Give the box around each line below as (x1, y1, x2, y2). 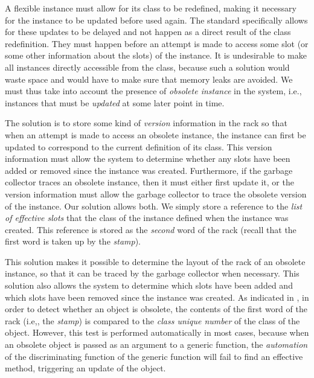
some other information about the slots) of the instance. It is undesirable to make (5, 49, 307, 62)
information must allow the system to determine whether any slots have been (5, 152, 290, 165)
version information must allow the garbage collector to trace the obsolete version (5, 187, 307, 200)
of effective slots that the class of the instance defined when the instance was (5, 211, 289, 224)
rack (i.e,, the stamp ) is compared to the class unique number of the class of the (5, 314, 300, 327)
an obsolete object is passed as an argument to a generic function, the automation (5, 338, 308, 351)
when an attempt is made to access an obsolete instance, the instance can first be (5, 128, 306, 141)
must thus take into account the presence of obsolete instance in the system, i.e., (5, 85, 302, 97)
